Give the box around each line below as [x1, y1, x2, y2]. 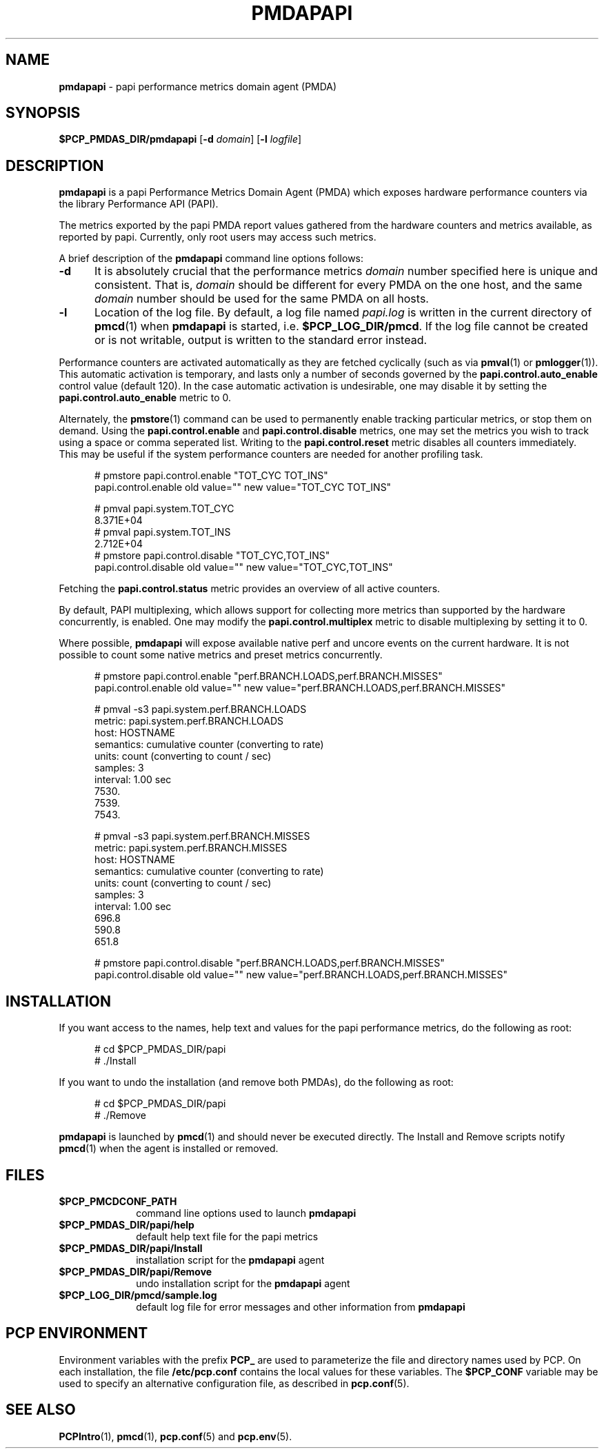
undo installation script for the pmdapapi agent [136, 1277, 350, 1289]
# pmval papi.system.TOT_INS [94, 526, 231, 538]
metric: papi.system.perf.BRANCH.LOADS [94, 715, 284, 727]
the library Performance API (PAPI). [59, 198, 219, 210]
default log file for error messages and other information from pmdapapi [136, 1300, 465, 1313]
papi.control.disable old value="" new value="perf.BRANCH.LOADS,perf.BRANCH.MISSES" [94, 969, 508, 981]
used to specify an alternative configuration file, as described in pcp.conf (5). [59, 1377, 410, 1389]
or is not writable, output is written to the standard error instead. [94, 333, 427, 347]
